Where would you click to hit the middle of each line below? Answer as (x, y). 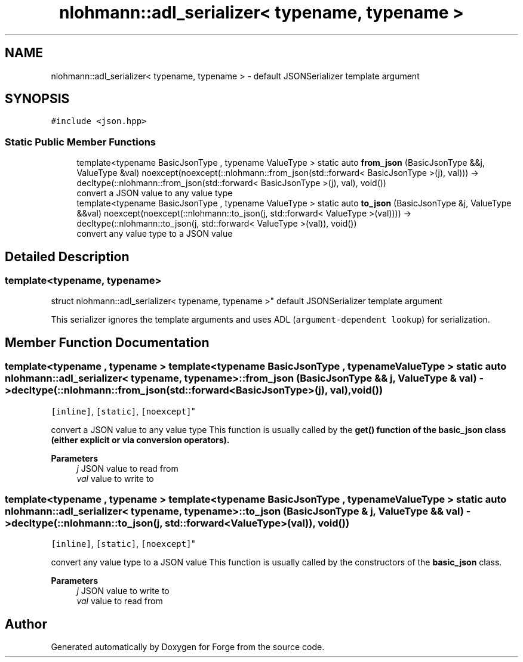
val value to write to (115, 478)
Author (26, 624)
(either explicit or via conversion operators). (140, 440)
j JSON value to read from (127, 468)
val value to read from (120, 601)
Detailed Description (67, 256)
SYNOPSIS (37, 99)
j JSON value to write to (123, 591)
